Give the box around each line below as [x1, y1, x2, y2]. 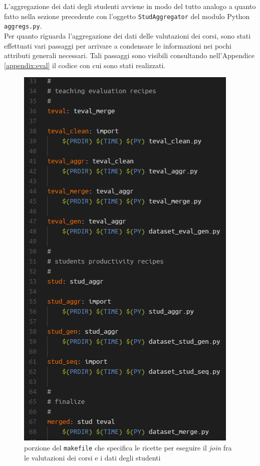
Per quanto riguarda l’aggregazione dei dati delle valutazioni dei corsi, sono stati [4, 30, 251, 41]
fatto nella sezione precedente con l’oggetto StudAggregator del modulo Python [4, 11, 250, 21]
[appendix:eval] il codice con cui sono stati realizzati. [4, 60, 166, 70]
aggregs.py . [4, 21, 42, 31]
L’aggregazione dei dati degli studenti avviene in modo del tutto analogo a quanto [4, 1, 256, 11]
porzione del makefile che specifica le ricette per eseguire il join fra [24, 442, 232, 452]
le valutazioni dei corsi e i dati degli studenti [24, 452, 161, 462]
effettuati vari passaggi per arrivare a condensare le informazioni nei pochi [4, 40, 231, 51]
